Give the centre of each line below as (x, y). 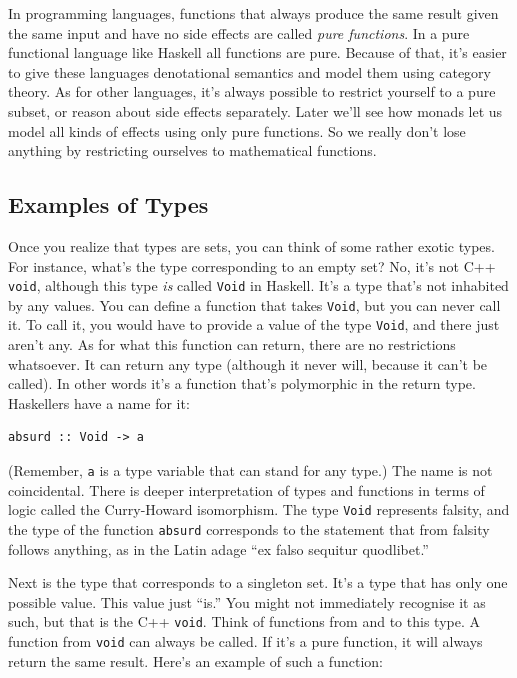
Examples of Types (108, 204)
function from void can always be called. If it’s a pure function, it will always (245, 641)
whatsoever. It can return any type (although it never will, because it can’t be (248, 363)
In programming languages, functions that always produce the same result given (253, 13)
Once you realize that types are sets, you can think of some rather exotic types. (251, 245)
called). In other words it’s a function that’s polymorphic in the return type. (242, 383)
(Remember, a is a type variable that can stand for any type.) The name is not (250, 470)
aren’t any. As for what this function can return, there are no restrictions (232, 344)
